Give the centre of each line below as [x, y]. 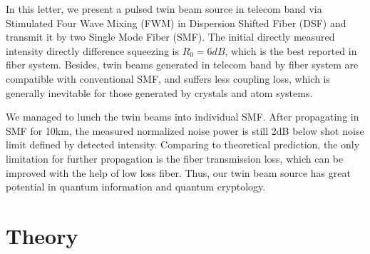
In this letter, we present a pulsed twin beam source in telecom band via [164, 9]
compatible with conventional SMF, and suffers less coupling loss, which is [168, 78]
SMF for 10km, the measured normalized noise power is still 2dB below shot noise [185, 130]
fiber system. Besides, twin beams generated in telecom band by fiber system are [182, 65]
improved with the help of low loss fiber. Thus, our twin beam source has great [178, 172]
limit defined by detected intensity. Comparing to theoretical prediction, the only [183, 144]
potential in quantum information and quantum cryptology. [136, 187]
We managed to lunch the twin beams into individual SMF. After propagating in [183, 117]
